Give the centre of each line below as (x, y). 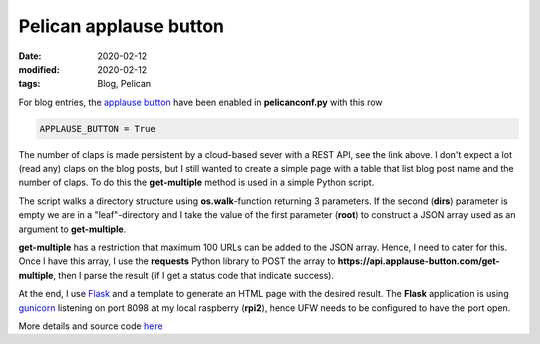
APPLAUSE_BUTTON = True (98, 128)
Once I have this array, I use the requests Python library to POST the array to (177, 261)
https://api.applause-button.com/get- (418, 261)
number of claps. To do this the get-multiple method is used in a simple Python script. (196, 182)
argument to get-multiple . (72, 229)
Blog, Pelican (124, 84)
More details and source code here (91, 326)
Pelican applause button (121, 26)
